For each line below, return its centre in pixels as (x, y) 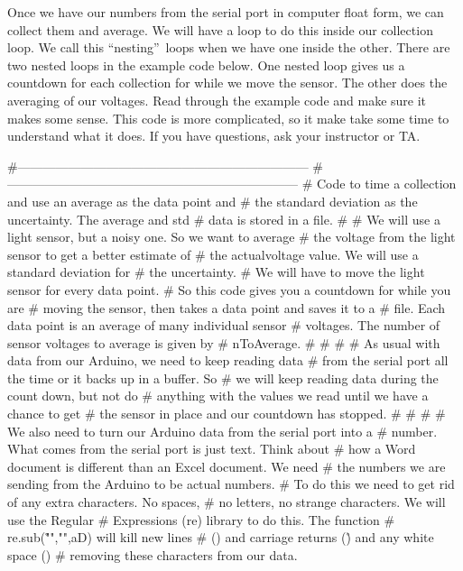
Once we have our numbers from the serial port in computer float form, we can (226, 12)
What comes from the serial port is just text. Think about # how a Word (212, 449)
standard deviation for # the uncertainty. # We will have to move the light (216, 272)
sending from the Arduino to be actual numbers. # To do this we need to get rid (231, 484)
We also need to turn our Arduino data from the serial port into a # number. (222, 431)
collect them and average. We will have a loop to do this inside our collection (220, 29)
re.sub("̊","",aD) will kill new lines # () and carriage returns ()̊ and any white (221, 537)
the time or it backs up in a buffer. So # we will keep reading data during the (223, 378)
